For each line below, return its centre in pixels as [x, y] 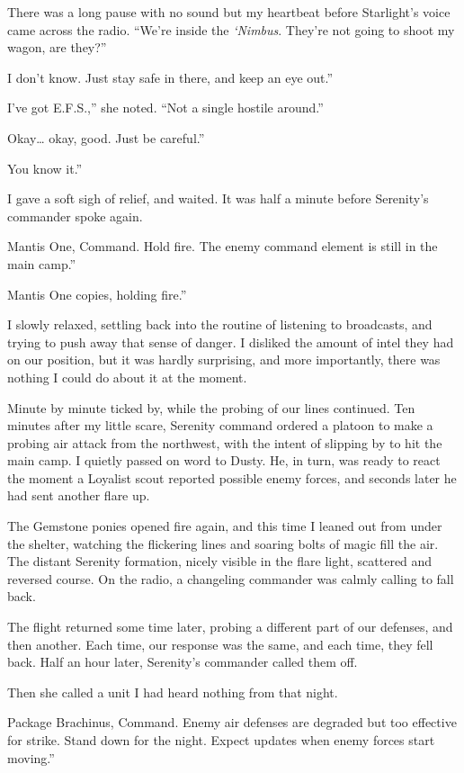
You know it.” [45, 168]
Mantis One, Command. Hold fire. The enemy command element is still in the [223, 246]
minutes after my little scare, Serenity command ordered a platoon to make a [220, 425]
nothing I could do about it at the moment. [127, 377]
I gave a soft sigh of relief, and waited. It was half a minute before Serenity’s [218, 198]
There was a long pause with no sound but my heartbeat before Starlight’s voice [229, 12]
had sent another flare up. [79, 495]
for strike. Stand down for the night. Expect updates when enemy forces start [221, 740]
